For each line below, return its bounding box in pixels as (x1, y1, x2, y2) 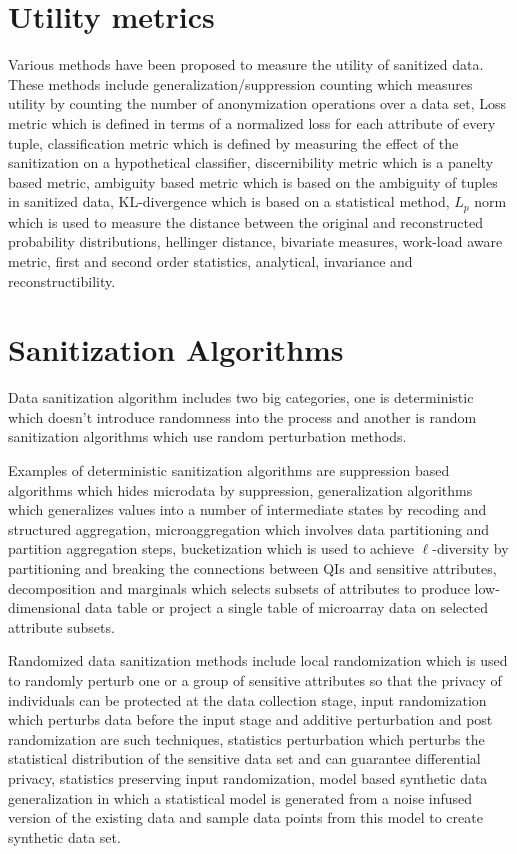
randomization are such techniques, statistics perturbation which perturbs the (8, 728, 485, 749)
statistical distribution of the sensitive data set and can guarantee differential (8, 748, 481, 769)
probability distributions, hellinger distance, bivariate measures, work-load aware (8, 231, 503, 252)
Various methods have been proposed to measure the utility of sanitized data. (8, 54, 484, 75)
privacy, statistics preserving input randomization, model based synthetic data (8, 767, 488, 788)
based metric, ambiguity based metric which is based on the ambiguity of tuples (8, 171, 498, 192)
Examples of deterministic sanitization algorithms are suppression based (8, 460, 450, 481)
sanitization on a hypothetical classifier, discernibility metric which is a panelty (8, 152, 494, 173)
